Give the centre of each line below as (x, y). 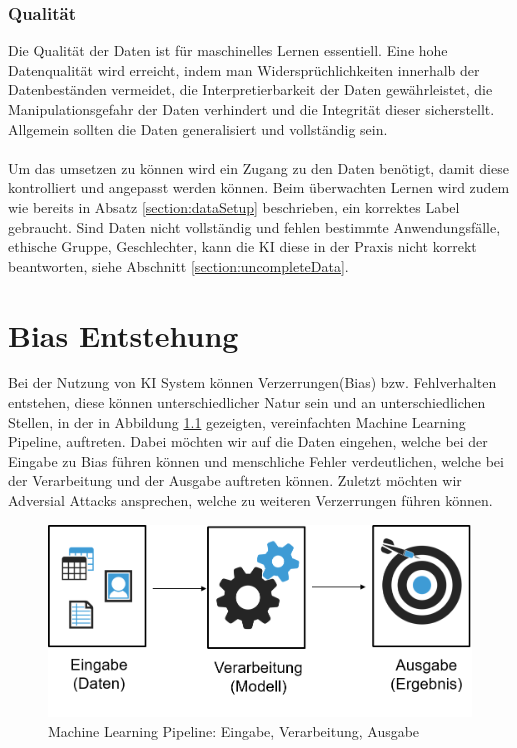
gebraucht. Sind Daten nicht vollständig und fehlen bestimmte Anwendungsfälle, (254, 226)
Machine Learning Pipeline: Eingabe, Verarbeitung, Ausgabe (234, 730)
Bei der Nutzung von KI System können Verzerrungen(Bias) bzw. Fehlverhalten (252, 382)
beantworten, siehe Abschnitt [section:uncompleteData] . (178, 265)
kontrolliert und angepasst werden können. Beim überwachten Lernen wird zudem (259, 187)
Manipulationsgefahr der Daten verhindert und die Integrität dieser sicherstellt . (251, 109)
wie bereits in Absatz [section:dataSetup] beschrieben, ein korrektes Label (234, 206)
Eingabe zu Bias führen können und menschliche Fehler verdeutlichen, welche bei (256, 460)
